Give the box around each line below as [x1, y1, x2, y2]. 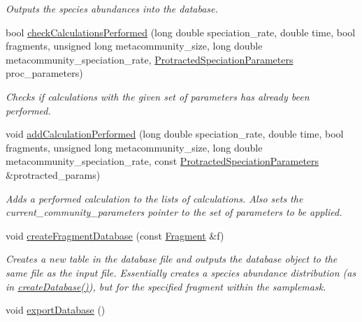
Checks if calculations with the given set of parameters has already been [6, 89, 310, 103]
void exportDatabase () [6, 302, 106, 317]
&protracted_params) [6, 167, 101, 182]
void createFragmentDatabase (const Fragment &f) [6, 228, 224, 242]
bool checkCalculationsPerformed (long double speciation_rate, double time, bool [6, 24, 356, 39]
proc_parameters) [6, 66, 83, 80]
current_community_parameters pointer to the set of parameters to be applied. [6, 205, 342, 219]
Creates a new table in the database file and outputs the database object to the [6, 251, 338, 266]
